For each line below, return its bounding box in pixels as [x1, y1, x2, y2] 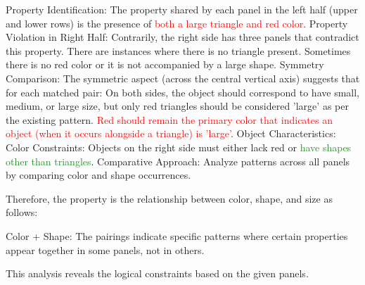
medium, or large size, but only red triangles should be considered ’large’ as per [6, 99, 349, 113]
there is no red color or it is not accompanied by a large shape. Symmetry [6, 57, 324, 72]
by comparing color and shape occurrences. [6, 167, 191, 182]
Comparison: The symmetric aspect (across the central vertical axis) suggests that [6, 70, 360, 85]
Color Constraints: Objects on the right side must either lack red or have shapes [6, 139, 352, 154]
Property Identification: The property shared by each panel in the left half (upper [6, 2, 358, 16]
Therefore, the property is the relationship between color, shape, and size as [6, 191, 333, 205]
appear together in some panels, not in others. [6, 242, 205, 257]
